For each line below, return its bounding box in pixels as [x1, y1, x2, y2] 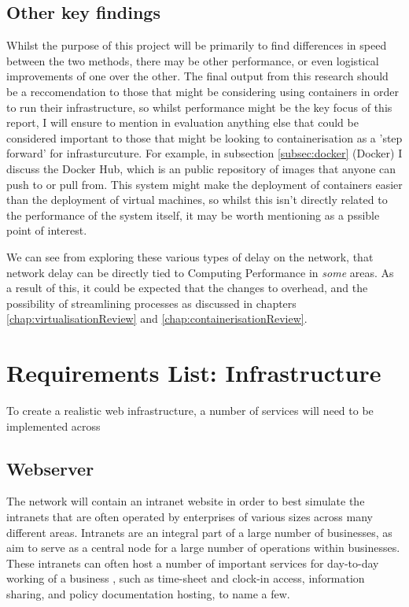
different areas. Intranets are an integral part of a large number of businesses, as [6, 524, 392, 540]
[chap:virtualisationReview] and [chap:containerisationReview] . [6, 310, 308, 327]
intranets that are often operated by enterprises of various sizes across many [6, 509, 373, 524]
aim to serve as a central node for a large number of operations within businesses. [6, 539, 400, 556]
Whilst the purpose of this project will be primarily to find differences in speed [6, 37, 387, 54]
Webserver [6, 456, 94, 480]
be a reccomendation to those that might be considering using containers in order [6, 83, 400, 99]
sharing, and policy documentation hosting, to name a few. [6, 585, 290, 601]
